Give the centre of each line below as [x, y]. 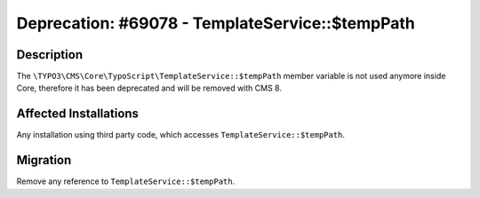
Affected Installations [78, 114]
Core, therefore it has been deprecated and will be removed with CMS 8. [149, 88]
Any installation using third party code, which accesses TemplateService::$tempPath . [181, 135]
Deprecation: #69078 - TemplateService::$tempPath [216, 23]
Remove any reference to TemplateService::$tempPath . [126, 181]
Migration [44, 160]
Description [50, 55]
